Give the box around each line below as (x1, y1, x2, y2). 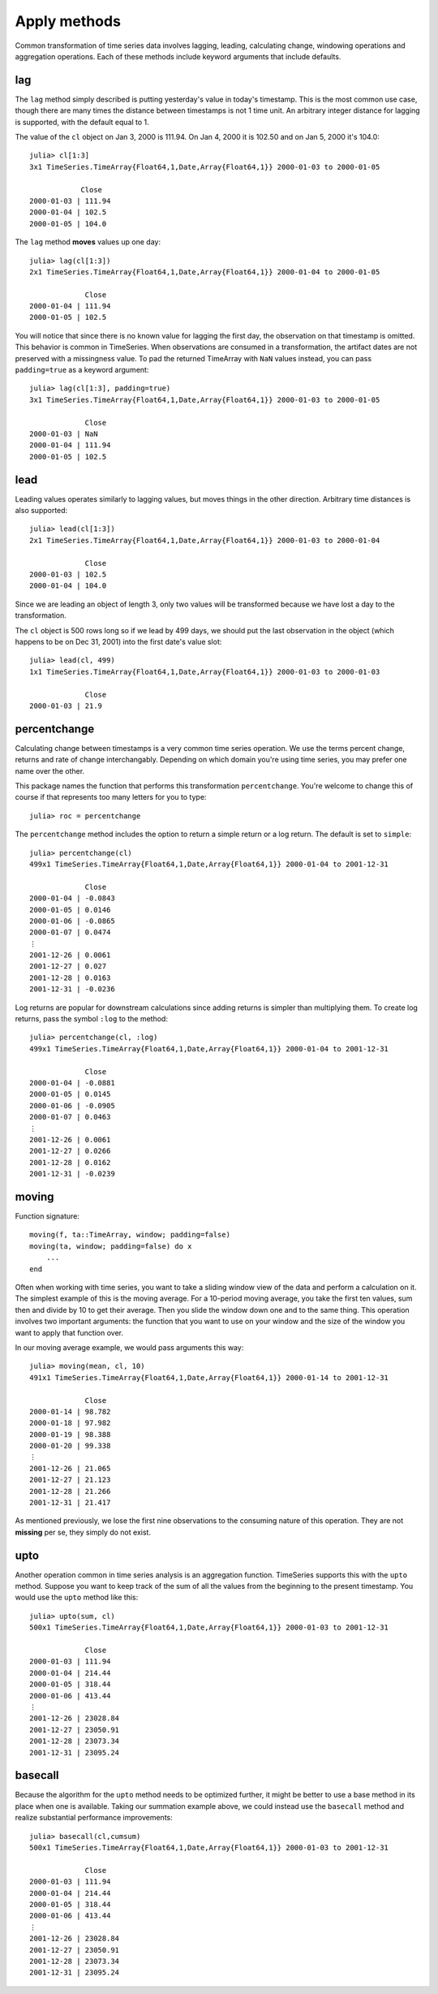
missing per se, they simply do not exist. (15, 1527, 152, 1537)
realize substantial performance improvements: (15, 1813, 174, 1823)
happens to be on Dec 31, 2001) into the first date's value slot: (15, 637, 222, 646)
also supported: (15, 506, 68, 516)
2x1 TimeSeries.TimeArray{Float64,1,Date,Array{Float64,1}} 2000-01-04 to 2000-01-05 (29, 267, 380, 276)
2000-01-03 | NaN (29, 429, 98, 438)
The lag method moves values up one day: (15, 237, 161, 247)
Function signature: (15, 1211, 80, 1221)
